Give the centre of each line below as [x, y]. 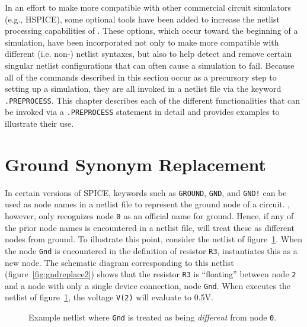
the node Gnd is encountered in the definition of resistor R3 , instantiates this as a [151, 250]
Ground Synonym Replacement [136, 164]
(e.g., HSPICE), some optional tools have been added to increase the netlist [142, 19]
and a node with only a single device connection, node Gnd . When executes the [148, 285]
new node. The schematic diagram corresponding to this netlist [119, 262]
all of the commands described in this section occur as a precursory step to [141, 77]
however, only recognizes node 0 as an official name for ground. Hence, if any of [149, 216]
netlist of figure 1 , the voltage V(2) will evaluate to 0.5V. [109, 297]
